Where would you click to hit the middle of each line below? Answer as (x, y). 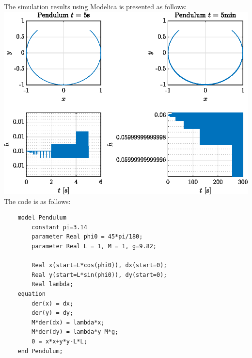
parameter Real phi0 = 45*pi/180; (87, 237)
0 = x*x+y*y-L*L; (59, 341)
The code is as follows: (37, 201)
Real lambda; (53, 284)
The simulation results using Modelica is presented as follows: (95, 6)
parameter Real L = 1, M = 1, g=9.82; (94, 246)
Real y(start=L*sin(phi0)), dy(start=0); (99, 275)
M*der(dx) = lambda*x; (68, 322)
